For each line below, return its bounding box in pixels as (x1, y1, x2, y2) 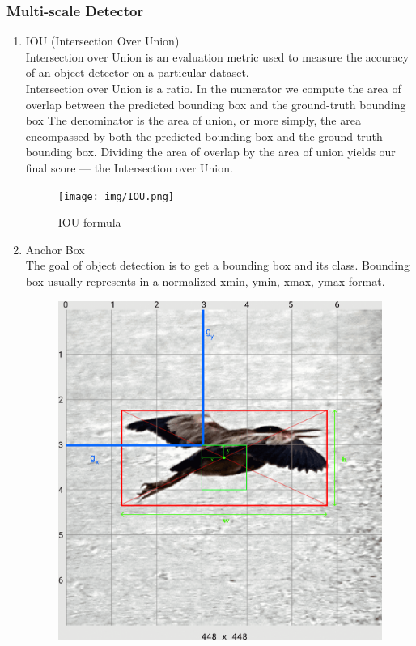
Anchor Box (25, 240, 85, 257)
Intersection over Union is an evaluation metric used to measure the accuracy (25, 48, 410, 65)
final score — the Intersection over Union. (25, 159, 233, 176)
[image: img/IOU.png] (57, 190, 174, 202)
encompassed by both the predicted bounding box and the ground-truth (25, 127, 383, 144)
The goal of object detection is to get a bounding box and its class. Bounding (25, 257, 410, 274)
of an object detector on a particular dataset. (25, 64, 249, 81)
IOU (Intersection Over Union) (25, 32, 180, 49)
